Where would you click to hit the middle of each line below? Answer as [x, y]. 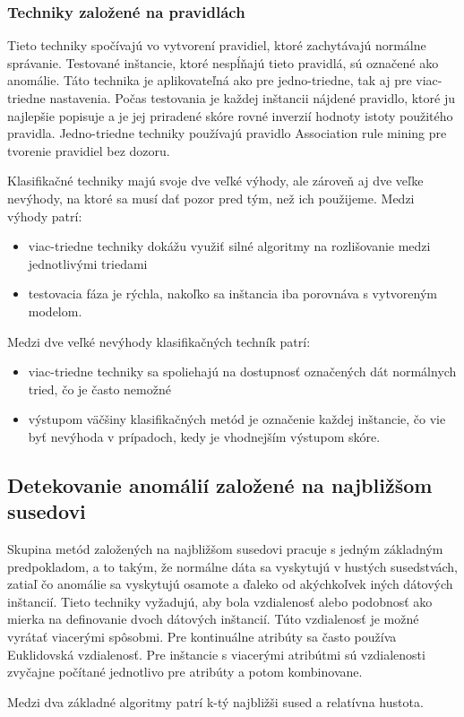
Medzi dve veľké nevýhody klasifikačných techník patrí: [159, 341]
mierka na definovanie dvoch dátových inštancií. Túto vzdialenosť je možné [213, 619]
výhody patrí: [45, 216]
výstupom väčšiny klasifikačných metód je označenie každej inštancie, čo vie [237, 419]
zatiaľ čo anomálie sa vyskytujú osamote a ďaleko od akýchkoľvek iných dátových [230, 584]
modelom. [55, 311]
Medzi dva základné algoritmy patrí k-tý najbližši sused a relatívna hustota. [215, 701]
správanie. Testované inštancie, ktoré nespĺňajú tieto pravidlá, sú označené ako [223, 62]
